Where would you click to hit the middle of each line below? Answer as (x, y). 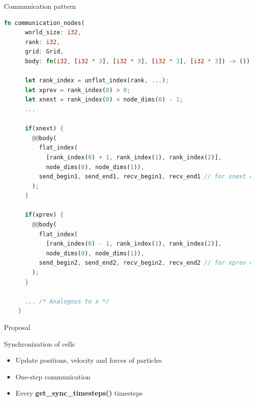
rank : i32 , (42, 42)
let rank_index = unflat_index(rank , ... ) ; (97, 81)
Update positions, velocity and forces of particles (89, 360)
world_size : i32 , (53, 33)
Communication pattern (40, 6)
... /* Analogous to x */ (67, 301)
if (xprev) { (44, 215)
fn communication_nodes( (44, 23)
